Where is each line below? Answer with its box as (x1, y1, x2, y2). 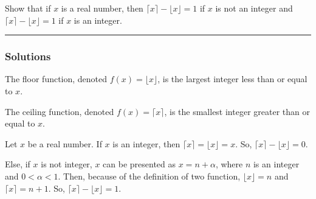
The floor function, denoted (5, 72, 108, 85)
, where (215, 158, 243, 170)
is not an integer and (215, 2, 293, 14)
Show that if (5, 2, 51, 14)
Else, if (5, 158, 30, 170)
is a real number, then (61, 2, 143, 14)
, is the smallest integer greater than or (164, 105, 310, 117)
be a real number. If (27, 137, 102, 150)
